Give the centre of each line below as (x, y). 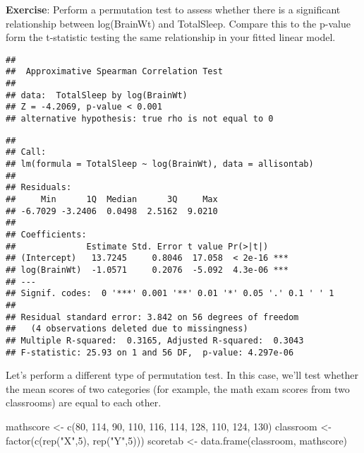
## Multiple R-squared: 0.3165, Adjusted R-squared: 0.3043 (155, 340)
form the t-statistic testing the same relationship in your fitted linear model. (171, 37)
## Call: (26, 152)
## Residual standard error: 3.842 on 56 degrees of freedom (152, 317)
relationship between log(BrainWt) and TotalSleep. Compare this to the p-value (178, 23)
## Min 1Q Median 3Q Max (112, 199)
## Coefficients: (46, 234)
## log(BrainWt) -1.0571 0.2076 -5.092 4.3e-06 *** (147, 270)
